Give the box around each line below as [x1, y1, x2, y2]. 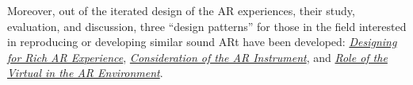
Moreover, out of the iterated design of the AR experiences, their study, [7, 2, 355, 18]
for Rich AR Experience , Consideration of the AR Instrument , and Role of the [7, 48, 388, 65]
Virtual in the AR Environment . [7, 64, 163, 81]
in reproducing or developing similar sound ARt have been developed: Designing [7, 33, 397, 50]
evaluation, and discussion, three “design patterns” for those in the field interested [7, 17, 407, 34]
